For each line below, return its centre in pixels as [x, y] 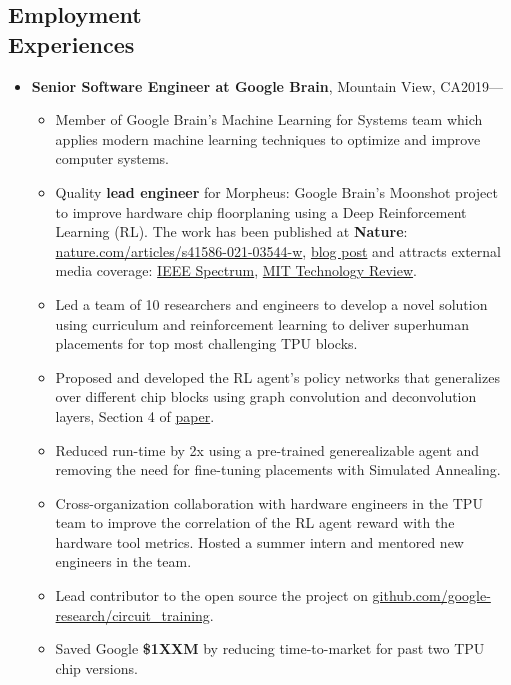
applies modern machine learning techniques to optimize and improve [268, 138]
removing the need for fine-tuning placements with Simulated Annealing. [278, 469]
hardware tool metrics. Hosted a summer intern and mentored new [259, 541]
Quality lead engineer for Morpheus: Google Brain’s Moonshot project [276, 191]
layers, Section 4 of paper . [135, 415]
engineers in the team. [123, 561]
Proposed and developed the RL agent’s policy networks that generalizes [277, 376]
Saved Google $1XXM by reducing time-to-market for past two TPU [270, 648]
